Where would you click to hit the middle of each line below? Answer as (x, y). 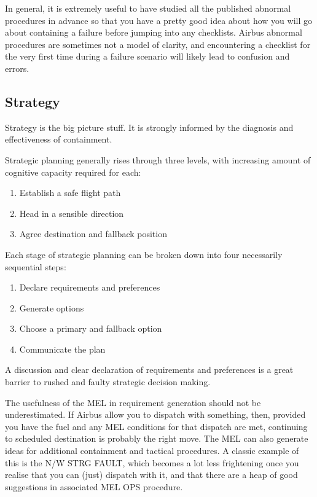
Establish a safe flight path (70, 193)
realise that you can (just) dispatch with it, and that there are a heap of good (151, 475)
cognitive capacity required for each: (73, 172)
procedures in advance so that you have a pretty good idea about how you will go (158, 20)
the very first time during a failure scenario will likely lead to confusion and (147, 56)
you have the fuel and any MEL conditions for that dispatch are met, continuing (156, 426)
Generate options (52, 307)
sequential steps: (36, 266)
